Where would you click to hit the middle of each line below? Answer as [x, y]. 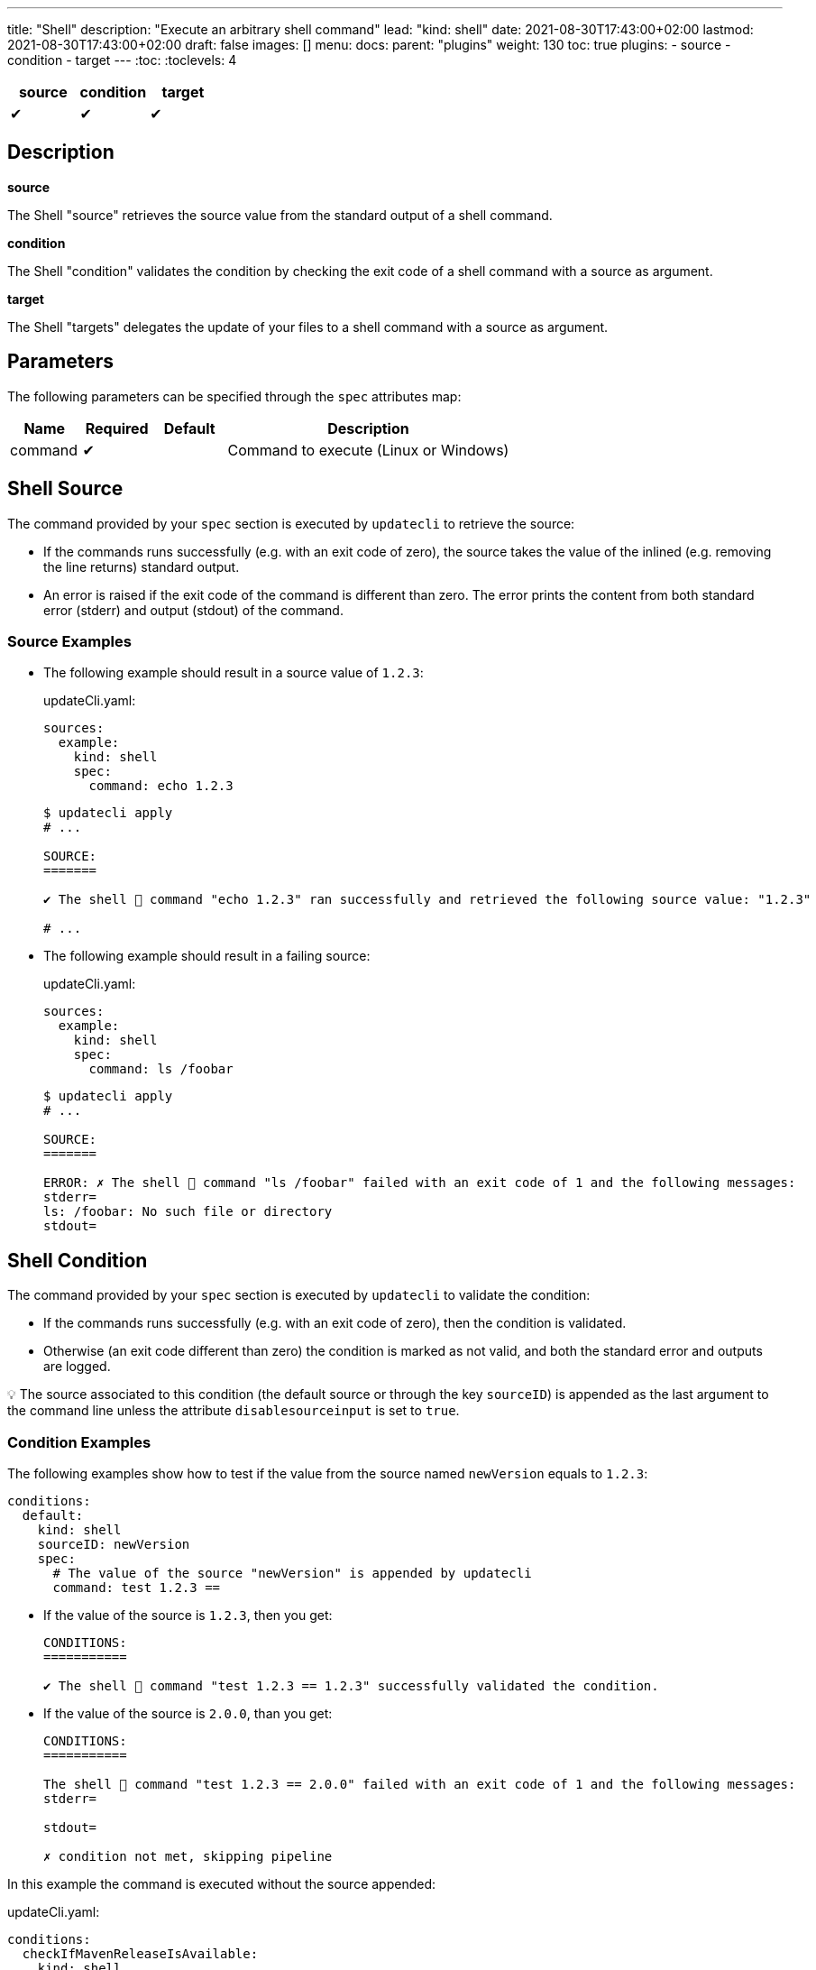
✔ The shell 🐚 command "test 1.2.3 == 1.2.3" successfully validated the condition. [351, 1685]
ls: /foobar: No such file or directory [188, 1212]
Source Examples [69, 641]
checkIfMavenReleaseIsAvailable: [140, 1953]
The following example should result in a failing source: [207, 956]
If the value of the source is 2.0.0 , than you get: [188, 1713]
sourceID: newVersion [114, 1544]
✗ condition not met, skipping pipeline [188, 1856]
